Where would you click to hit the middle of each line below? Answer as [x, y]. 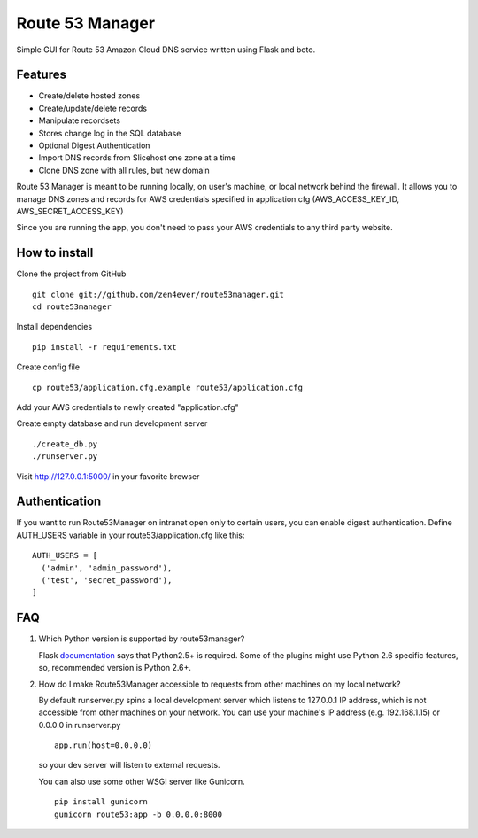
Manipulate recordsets [80, 120]
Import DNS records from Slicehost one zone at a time [137, 158]
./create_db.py [65, 444]
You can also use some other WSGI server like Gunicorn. [142, 781]
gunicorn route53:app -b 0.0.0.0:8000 [139, 814]
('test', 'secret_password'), [107, 581]
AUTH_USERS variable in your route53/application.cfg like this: [131, 535]
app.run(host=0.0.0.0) [104, 745]
